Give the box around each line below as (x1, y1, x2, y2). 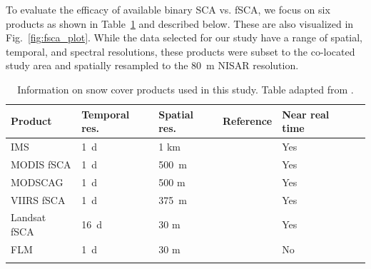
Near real (282, 106, 330, 121)
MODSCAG (11, 174, 63, 189)
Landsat (11, 210, 46, 225)
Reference (222, 113, 273, 128)
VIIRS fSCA (11, 192, 66, 207)
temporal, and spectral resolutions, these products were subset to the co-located (6, 44, 355, 59)
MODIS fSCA (11, 156, 71, 171)
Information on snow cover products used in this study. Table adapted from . (17, 81, 354, 96)
